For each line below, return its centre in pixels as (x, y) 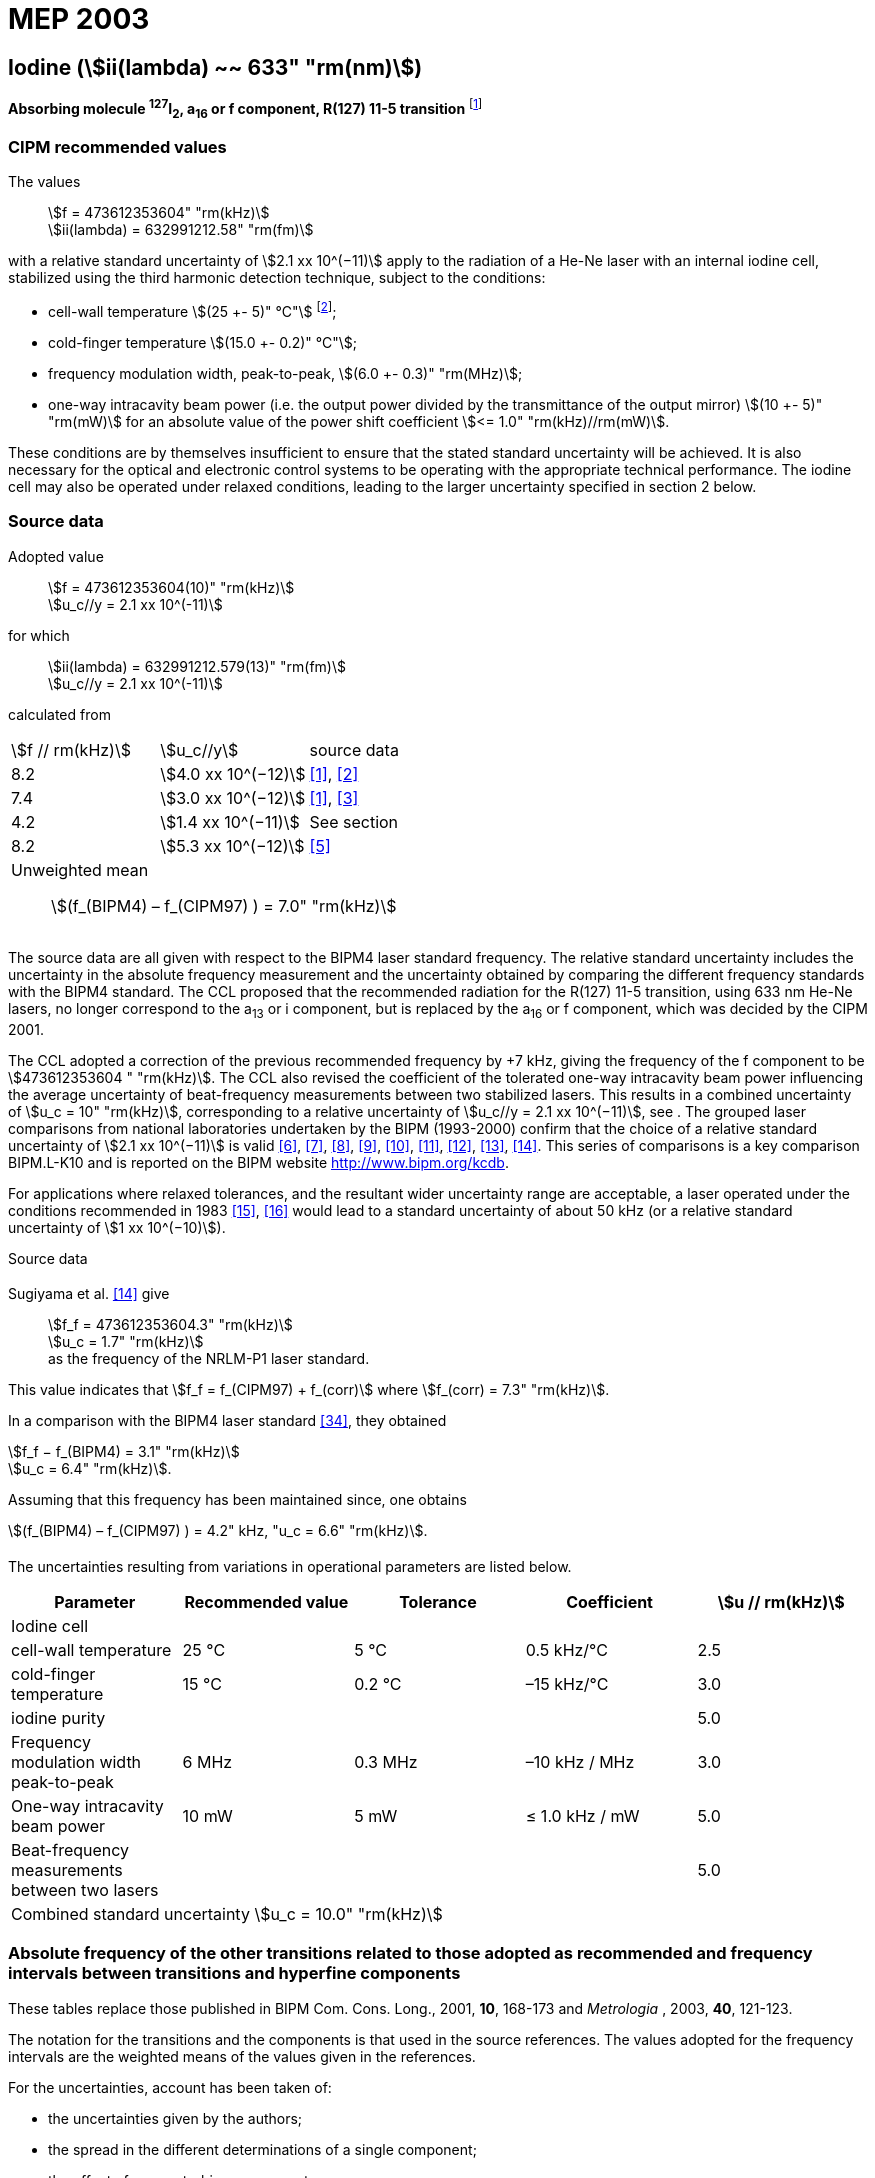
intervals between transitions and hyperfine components (234, 1973)
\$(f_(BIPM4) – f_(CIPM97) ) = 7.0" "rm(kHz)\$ (224, 905)
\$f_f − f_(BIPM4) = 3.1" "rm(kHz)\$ (124, 1452)
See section (354, 821)
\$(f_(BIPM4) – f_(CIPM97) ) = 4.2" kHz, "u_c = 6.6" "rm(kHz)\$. (218, 1531)
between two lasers (85, 1889)
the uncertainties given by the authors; (175, 2118)
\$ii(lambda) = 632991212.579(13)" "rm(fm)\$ (197, 666)
